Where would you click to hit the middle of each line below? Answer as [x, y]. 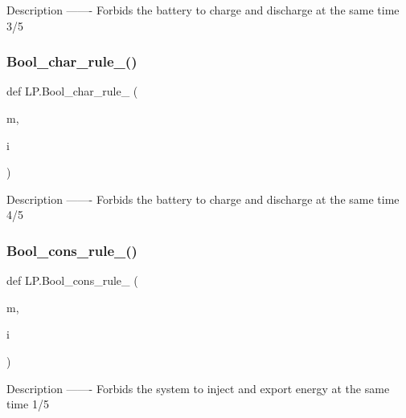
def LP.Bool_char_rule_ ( [72, 91]
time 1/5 [28, 404]
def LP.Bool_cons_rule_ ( [72, 280]
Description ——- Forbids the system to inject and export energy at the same [198, 388]
